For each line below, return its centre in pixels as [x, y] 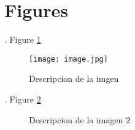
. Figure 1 [23, 39]
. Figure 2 [23, 99]
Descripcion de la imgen [74, 78]
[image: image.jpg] [68, 59]
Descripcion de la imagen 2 [80, 119]
